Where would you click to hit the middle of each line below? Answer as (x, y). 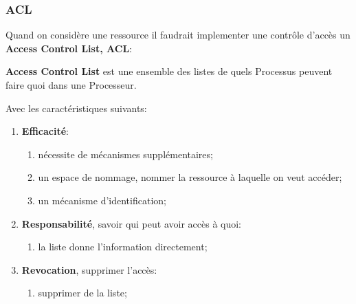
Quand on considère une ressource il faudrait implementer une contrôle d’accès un (178, 35)
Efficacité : (45, 131)
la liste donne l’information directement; (123, 247)
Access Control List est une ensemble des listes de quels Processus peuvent (169, 71)
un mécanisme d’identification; (102, 200)
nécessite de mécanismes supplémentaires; (125, 154)
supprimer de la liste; (82, 293)
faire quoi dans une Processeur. (71, 85)
